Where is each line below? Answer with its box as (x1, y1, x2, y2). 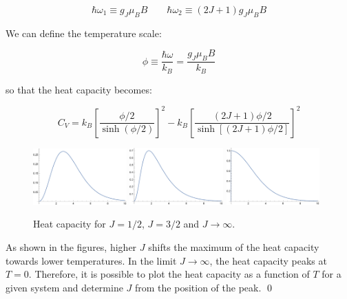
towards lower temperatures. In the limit (6, 253, 177, 267)
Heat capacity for (33, 217, 106, 231)
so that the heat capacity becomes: (6, 82, 152, 96)
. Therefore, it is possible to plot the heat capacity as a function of (28, 267, 310, 281)
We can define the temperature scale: (6, 25, 162, 40)
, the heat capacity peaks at (209, 253, 327, 267)
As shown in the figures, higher (6, 239, 137, 254)
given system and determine (6, 280, 123, 294)
